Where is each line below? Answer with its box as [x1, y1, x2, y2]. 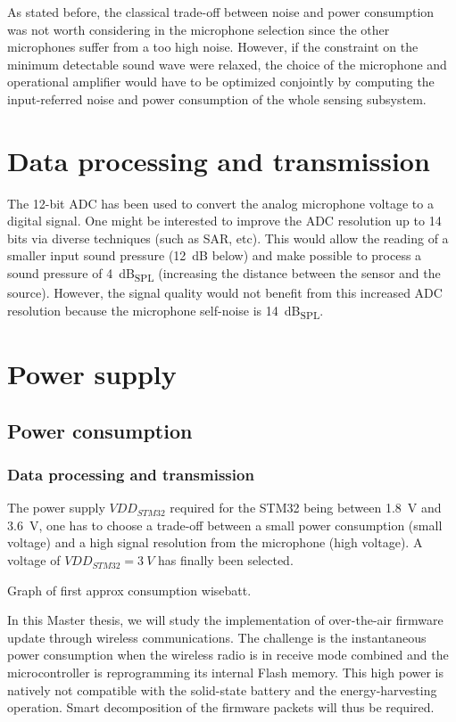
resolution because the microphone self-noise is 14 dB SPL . [7, 300, 324, 322]
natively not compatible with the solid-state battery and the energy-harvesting [7, 680, 437, 699]
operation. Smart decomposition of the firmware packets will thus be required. [7, 698, 435, 717]
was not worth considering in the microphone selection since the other [7, 20, 390, 38]
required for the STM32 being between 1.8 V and [170, 498, 442, 517]
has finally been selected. [157, 551, 294, 570]
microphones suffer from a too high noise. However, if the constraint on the [7, 37, 419, 56]
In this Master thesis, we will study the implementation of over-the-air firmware [7, 611, 444, 629]
